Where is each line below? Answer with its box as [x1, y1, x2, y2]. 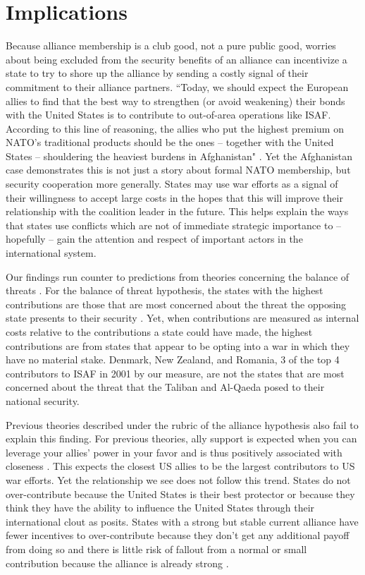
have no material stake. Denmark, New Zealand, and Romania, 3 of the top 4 [6, 352, 340, 367]
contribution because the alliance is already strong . [6, 555, 229, 570]
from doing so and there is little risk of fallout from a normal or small [6, 541, 307, 556]
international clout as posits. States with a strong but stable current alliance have [6, 514, 359, 528]
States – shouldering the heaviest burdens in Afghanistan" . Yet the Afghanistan [6, 148, 352, 163]
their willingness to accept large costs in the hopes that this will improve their [6, 190, 343, 205]
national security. [6, 393, 80, 408]
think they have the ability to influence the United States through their [6, 500, 315, 515]
